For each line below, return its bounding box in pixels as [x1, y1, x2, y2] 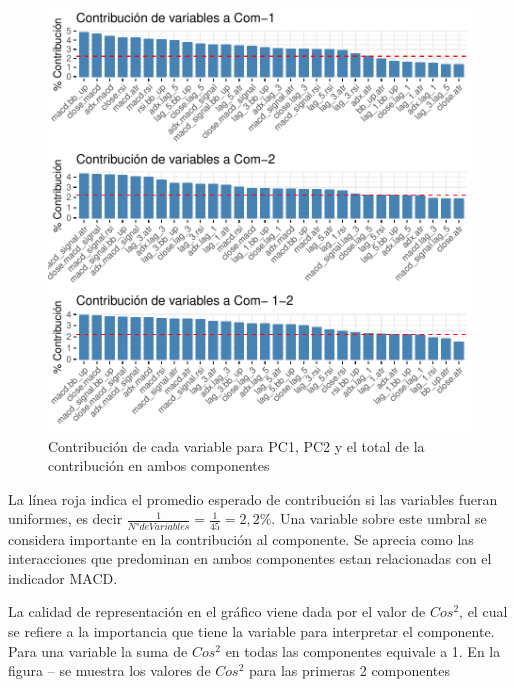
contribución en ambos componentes [48, 455, 270, 476]
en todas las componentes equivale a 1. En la [225, 640, 501, 661]
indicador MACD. [8, 567, 118, 588]
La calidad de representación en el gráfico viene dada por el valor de [8, 601, 426, 622]
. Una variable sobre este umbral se [271, 508, 487, 529]
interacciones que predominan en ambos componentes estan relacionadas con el [8, 548, 492, 569]
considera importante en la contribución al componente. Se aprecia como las [8, 528, 474, 549]
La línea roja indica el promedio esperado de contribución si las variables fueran [8, 488, 498, 509]
